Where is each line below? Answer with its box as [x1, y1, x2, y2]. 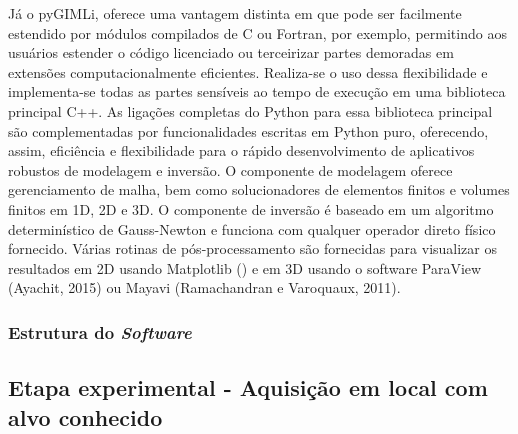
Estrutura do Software [8, 319, 192, 344]
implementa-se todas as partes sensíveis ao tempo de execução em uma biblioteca [8, 81, 506, 102]
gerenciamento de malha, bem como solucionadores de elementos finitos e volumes [8, 179, 510, 200]
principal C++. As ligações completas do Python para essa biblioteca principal [8, 100, 493, 121]
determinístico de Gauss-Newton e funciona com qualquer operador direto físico [8, 218, 496, 239]
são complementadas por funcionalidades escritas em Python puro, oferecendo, [8, 120, 489, 141]
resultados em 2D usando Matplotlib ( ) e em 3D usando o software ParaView [8, 257, 482, 278]
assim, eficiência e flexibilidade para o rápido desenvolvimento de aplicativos [8, 140, 475, 161]
